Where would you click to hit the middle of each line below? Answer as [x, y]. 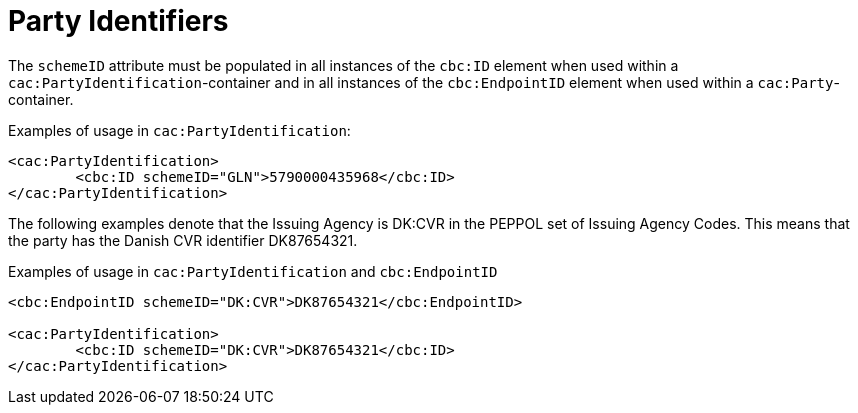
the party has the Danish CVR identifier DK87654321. [183, 240]
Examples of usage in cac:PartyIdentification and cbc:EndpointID [253, 271]
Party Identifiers [118, 21]
